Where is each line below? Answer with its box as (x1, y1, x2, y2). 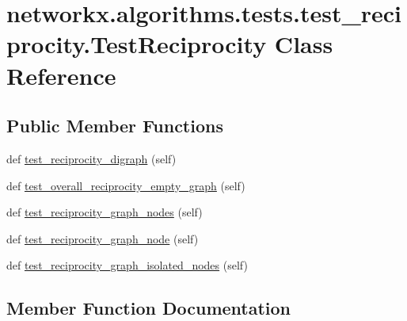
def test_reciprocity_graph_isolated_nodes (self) (6, 257, 248, 273)
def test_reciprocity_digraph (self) (6, 150, 177, 166)
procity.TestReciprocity (6, 28, 267, 60)
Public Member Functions (6, 113, 223, 138)
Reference (6, 59, 116, 91)
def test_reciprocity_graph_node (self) (6, 230, 199, 246)
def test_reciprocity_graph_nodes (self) (6, 204, 203, 220)
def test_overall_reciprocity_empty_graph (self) (6, 177, 245, 193)
